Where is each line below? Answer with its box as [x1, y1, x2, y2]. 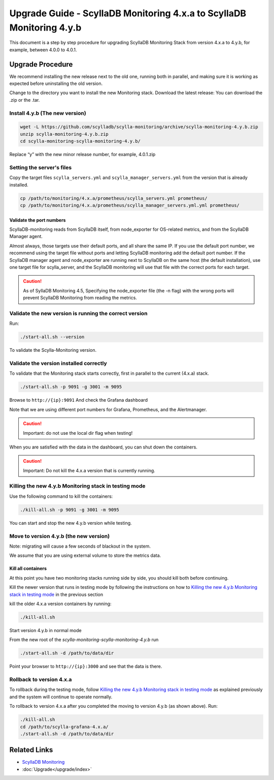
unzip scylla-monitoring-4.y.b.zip [20, 131, 109, 137]
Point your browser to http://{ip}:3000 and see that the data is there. [9, 664, 162, 670]
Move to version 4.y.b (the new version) [9, 532, 110, 539]
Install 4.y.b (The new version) [9, 109, 86, 116]
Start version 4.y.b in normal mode [9, 627, 82, 633]
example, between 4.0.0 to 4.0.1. [9, 46, 77, 53]
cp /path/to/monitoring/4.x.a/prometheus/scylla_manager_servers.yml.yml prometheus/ [20, 202, 239, 208]
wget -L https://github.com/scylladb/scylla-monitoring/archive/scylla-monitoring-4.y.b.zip [20, 124, 258, 130]
